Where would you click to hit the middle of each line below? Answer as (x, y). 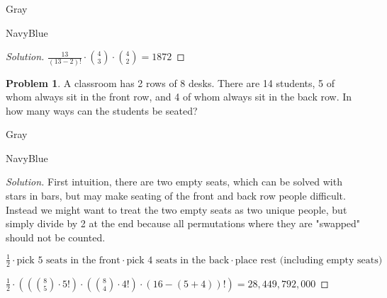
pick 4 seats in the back (178, 260)
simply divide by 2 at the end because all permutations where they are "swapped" (183, 223)
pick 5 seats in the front (68, 260)
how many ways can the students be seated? (102, 110)
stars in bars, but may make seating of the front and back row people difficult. (176, 196)
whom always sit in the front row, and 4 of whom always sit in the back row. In (179, 97)
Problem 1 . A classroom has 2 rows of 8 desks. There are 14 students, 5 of (170, 82)
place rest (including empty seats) (309, 260)
